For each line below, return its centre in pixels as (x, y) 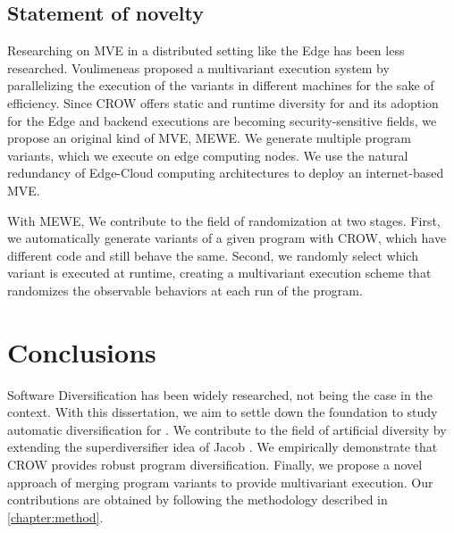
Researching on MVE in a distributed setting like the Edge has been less (206, 50)
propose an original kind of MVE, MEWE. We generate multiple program (210, 138)
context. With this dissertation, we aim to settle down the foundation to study (223, 412)
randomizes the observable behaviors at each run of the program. (185, 290)
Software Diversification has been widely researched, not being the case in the (220, 394)
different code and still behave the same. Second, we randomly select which (213, 255)
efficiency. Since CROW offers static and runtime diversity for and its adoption (223, 102)
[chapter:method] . (55, 516)
